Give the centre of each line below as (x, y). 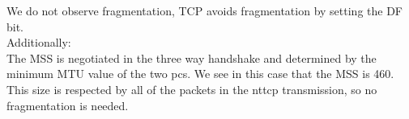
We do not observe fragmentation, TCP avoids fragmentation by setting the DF (204, 10)
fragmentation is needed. (68, 105)
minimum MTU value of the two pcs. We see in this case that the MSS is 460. (200, 74)
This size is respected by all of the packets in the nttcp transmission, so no (192, 89)
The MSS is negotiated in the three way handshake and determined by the (192, 57)
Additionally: (39, 42)
